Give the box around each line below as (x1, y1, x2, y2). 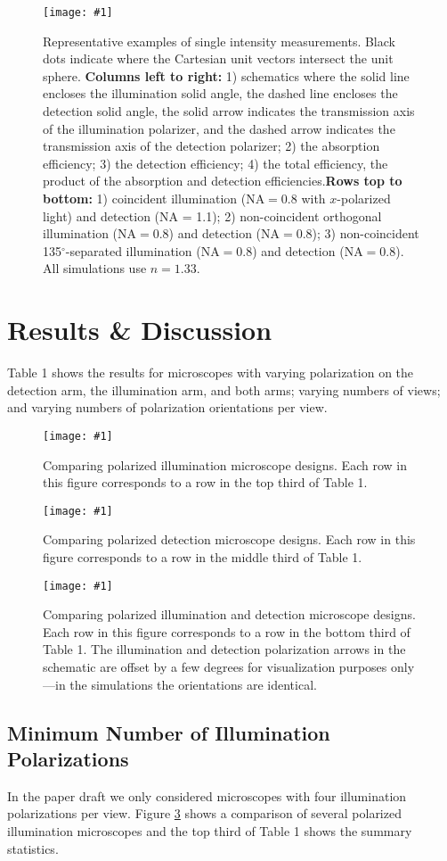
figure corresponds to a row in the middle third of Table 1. (43, 547, 362, 566)
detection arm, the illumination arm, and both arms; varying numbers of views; (7, 380, 441, 399)
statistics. (7, 839, 59, 857)
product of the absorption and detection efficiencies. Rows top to (43, 171, 402, 190)
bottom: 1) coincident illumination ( (43, 189, 247, 207)
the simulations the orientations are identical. (69, 675, 317, 693)
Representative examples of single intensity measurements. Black (43, 31, 395, 50)
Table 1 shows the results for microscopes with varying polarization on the (7, 363, 414, 382)
